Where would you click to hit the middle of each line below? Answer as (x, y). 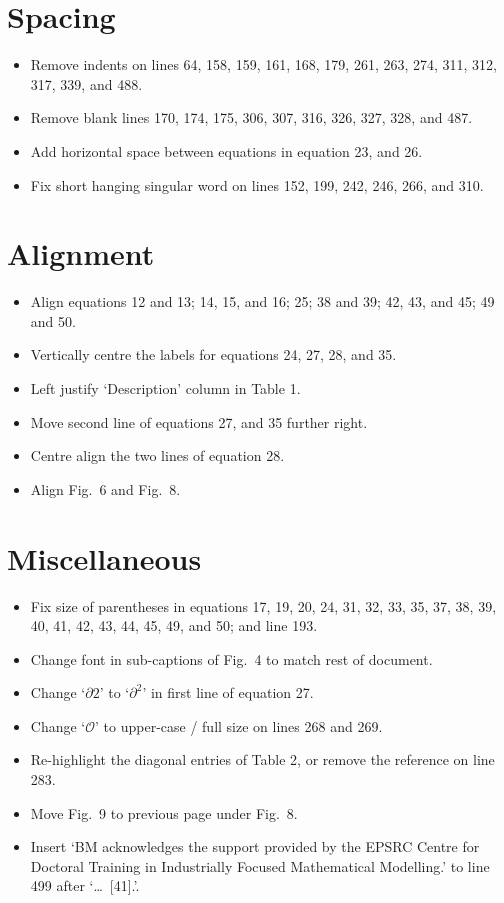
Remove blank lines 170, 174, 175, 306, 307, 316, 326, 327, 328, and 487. (251, 117)
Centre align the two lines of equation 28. (157, 455)
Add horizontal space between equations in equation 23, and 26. (226, 150)
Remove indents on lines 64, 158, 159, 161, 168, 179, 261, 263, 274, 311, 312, (263, 64)
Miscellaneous (104, 557)
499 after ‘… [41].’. (85, 885)
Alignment (81, 253)
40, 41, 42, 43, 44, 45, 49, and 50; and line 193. (174, 625)
